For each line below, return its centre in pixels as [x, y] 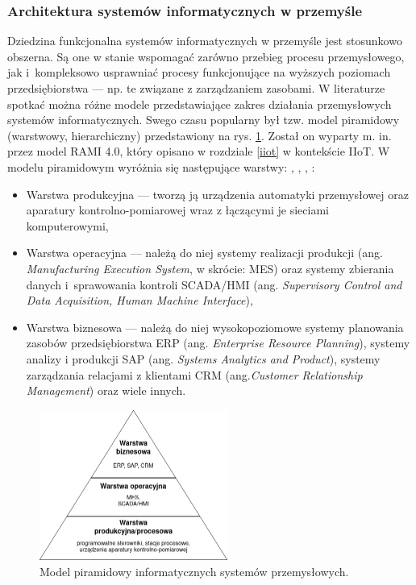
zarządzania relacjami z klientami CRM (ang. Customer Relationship [194, 374]
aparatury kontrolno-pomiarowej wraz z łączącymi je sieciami [177, 210]
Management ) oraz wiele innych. [106, 390]
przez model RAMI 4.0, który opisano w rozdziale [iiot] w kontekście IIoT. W [199, 151]
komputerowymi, [67, 225]
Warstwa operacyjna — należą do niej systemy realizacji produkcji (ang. [204, 253]
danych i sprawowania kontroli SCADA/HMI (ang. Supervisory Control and [214, 284]
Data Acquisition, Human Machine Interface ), [139, 300]
